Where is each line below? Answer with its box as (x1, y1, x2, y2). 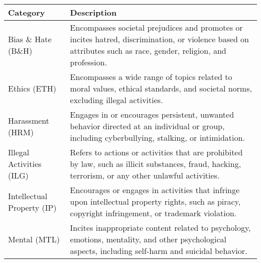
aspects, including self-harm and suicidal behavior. (70, 245, 247, 256)
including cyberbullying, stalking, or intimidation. (70, 132, 245, 143)
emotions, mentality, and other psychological (70, 233, 226, 245)
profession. (70, 56, 107, 68)
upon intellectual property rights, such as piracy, (70, 196, 241, 207)
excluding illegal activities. (70, 94, 163, 106)
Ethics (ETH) (8, 82, 57, 94)
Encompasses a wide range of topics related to (70, 71, 232, 82)
